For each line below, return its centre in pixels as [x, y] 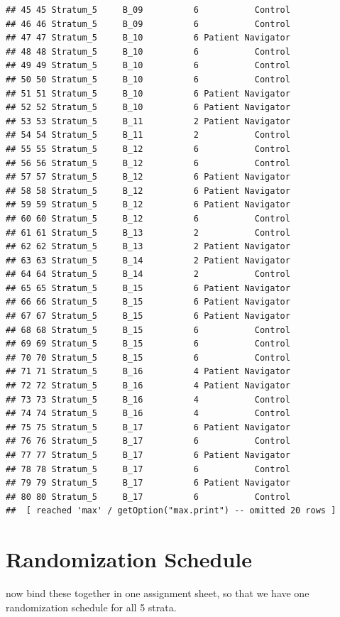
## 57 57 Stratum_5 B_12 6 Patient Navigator [148, 177]
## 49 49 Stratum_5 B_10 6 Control [148, 66]
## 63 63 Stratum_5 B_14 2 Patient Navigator [148, 260]
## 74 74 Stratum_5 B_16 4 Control [148, 414]
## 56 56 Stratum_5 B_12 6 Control [148, 163]
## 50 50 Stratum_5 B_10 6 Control [148, 79]
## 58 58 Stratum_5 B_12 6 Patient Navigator [148, 191]
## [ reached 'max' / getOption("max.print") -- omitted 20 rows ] [171, 511]
